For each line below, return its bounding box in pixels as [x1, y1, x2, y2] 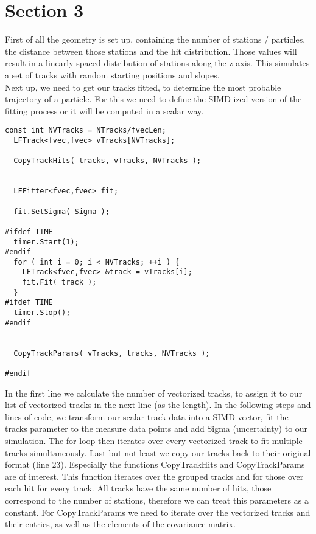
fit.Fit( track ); [22, 278, 97, 287]
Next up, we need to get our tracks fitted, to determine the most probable [5, 80, 281, 93]
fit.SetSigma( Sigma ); [13, 207, 110, 216]
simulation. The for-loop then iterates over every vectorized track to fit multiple [5, 434, 303, 447]
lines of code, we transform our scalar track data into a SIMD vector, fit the [5, 410, 289, 423]
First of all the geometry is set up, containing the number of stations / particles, [5, 33, 306, 46]
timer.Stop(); [13, 308, 71, 317]
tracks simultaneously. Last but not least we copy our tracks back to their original [5, 446, 311, 459]
